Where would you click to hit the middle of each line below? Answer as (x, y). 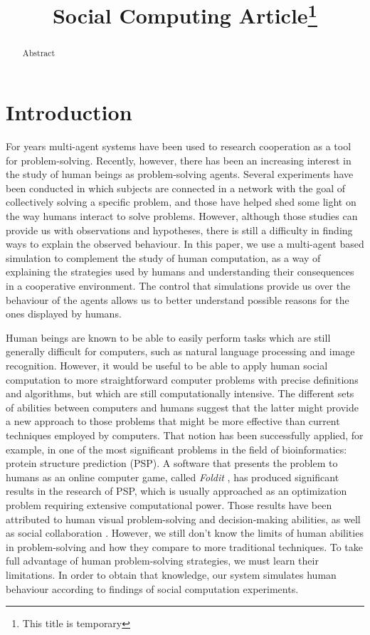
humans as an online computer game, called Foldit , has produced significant (173, 477)
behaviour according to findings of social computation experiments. (152, 588)
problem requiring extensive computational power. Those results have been (169, 504)
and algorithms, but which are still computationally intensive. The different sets (180, 393)
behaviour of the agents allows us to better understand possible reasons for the (178, 299)
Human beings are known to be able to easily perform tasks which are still (168, 337)
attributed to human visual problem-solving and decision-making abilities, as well (183, 519)
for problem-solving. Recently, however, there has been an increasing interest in (179, 160)
